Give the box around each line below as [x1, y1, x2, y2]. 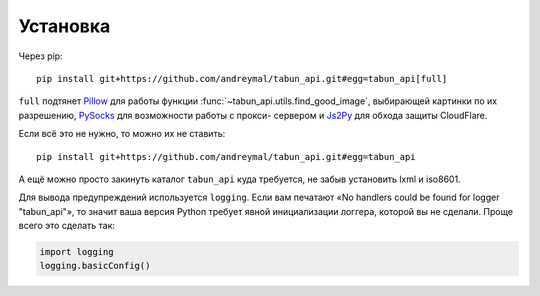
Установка [18, 15, 111, 37]
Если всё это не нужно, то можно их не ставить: [18, 128, 226, 140]
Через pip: [18, 50, 64, 62]
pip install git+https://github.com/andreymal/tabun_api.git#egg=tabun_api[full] [36, 73, 448, 84]
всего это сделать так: [18, 220, 115, 232]
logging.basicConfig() [39, 260, 151, 272]
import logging [39, 246, 114, 258]
